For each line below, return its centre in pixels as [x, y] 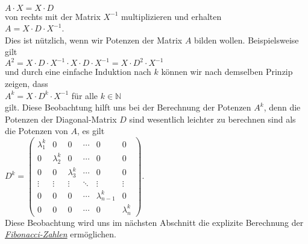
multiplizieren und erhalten [171, 16]
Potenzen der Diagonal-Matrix [61, 119]
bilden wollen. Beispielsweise [247, 40]
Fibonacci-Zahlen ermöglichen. [61, 234]
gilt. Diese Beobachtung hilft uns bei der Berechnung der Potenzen [128, 107]
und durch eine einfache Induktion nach [78, 72]
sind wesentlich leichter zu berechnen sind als [212, 119]
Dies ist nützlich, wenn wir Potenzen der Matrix [94, 40]
